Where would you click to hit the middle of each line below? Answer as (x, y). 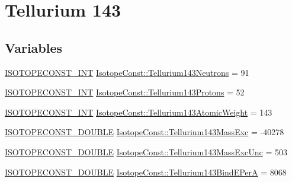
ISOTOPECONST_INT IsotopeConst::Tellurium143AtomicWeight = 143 (139, 112)
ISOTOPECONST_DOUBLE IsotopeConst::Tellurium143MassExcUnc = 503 (146, 151)
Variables (34, 47)
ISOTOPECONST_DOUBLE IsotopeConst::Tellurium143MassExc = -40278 (145, 132)
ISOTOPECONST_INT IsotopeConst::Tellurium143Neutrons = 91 (127, 72)
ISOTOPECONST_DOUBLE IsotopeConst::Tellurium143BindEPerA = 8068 (146, 172)
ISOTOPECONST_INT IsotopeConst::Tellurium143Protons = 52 (125, 92)
